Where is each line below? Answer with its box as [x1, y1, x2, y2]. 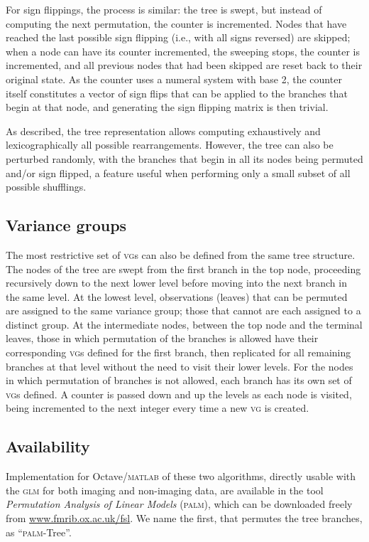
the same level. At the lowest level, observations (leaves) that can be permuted [6, 289, 348, 304]
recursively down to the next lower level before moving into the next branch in [6, 275, 347, 290]
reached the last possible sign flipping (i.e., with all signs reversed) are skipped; [6, 30, 351, 45]
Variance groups [6, 214, 127, 236]
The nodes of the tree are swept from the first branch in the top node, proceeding [6, 261, 361, 276]
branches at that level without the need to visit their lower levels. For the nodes [6, 358, 353, 373]
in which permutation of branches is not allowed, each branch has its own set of [6, 373, 352, 388]
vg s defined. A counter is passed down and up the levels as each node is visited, [6, 386, 352, 401]
